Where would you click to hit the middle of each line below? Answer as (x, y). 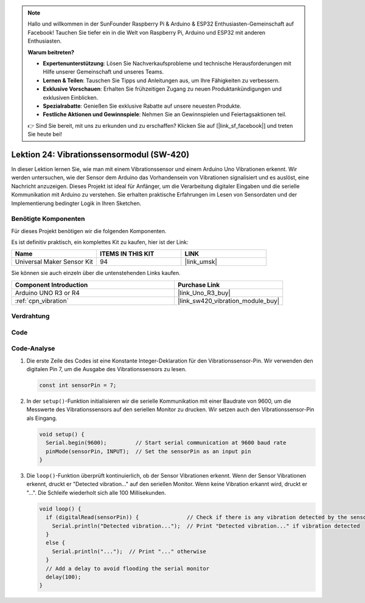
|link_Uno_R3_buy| (204, 293)
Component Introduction (51, 285)
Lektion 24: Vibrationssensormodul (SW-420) (100, 154)
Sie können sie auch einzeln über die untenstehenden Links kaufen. (96, 273)
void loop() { (60, 509)
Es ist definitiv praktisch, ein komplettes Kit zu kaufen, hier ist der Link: (100, 242)
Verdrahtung (30, 316)
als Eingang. (42, 418)
